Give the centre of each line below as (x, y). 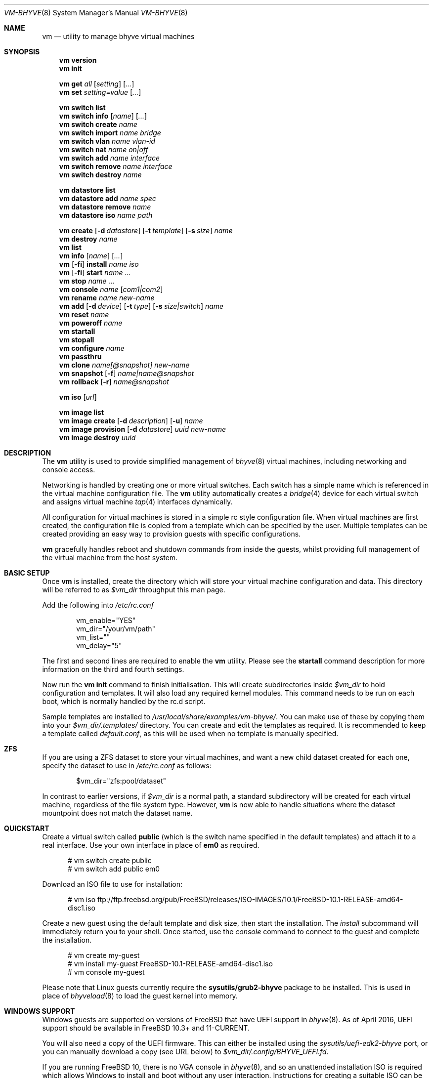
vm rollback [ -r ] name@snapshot (114, 382)
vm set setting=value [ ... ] (100, 92)
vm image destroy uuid (97, 437)
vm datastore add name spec (108, 198)
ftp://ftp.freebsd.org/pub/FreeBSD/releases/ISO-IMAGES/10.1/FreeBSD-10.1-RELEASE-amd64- (250, 899)
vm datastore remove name (105, 207)
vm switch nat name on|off (104, 149)
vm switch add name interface (109, 158)
